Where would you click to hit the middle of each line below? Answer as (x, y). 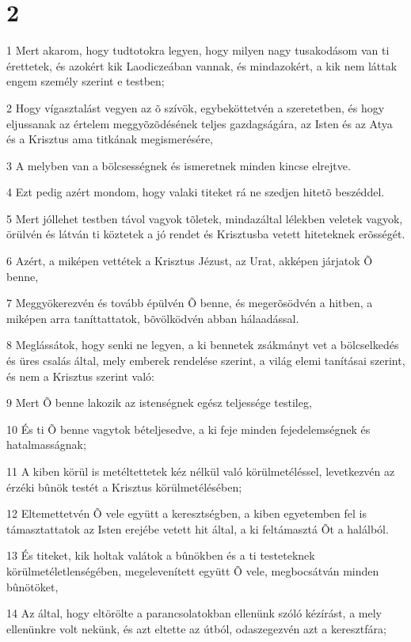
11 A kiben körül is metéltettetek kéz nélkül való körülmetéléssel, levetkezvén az (201, 471)
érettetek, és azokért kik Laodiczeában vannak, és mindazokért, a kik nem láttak (202, 65)
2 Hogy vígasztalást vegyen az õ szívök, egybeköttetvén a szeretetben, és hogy (196, 107)
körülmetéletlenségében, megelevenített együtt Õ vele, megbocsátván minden (193, 570)
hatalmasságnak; (46, 444)
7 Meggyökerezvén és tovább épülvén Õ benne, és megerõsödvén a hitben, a (190, 303)
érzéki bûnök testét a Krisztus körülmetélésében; (124, 486)
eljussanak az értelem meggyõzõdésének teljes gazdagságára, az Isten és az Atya (200, 123)
